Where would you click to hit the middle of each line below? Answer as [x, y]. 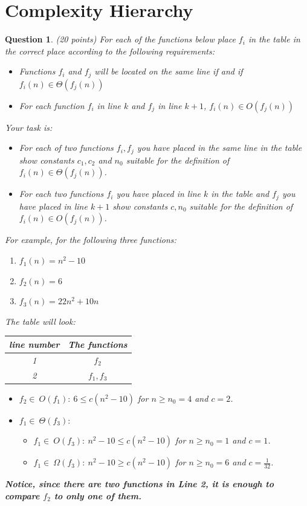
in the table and [240, 194]
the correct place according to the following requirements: [110, 51]
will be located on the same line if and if [169, 71]
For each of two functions [66, 148]
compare [22, 495]
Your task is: [29, 127]
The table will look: [40, 321]
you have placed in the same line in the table [219, 148]
